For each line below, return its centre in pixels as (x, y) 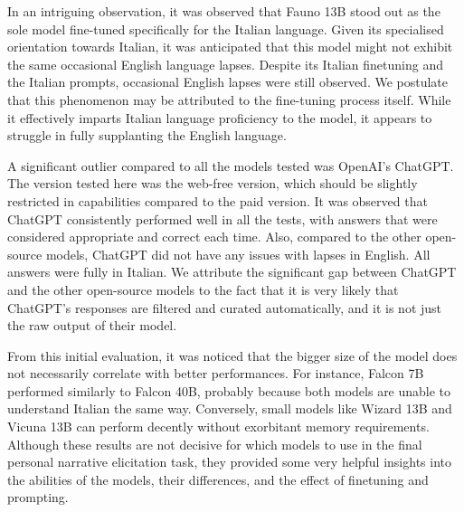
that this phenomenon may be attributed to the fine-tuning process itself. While (229, 99)
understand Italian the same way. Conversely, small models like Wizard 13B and (230, 408)
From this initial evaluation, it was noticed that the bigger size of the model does (232, 355)
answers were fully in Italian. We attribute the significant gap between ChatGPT (232, 272)
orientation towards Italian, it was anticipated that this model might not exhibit (230, 47)
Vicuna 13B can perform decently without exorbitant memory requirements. (218, 427)
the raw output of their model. (92, 325)
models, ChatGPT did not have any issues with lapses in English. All (238, 254)
